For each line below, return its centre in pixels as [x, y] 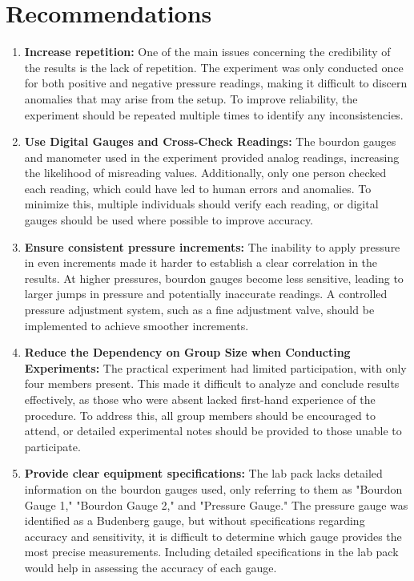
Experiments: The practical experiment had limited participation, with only [215, 367]
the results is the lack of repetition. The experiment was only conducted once [214, 67]
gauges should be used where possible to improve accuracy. [169, 220]
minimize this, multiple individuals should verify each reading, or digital [201, 204]
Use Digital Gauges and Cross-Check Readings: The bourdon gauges [210, 141]
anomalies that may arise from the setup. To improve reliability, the [191, 98]
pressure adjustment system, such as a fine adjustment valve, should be [199, 310]
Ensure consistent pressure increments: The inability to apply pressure [212, 246]
